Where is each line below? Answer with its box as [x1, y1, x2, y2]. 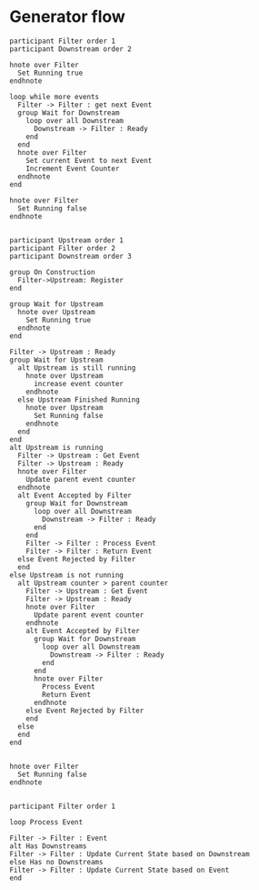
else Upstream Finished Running [17, 394, 141, 404]
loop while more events [9, 92, 100, 101]
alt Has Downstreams [9, 841, 88, 851]
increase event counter [33, 379, 125, 388]
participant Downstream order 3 [9, 251, 132, 261]
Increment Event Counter [25, 164, 120, 173]
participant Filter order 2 [9, 243, 116, 252]
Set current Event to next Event [25, 156, 153, 165]
